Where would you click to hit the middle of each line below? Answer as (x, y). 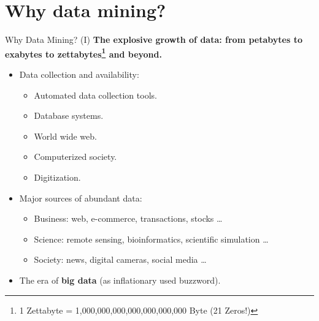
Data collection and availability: (79, 74)
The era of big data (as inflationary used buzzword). (120, 280)
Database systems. (69, 115)
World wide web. (65, 136)
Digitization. (57, 177)
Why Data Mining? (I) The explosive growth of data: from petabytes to (154, 40)
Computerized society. (75, 157)
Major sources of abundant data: (81, 198)
